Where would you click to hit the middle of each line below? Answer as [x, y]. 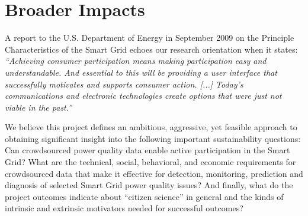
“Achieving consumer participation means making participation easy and [136, 61]
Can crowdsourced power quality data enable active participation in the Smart [147, 150]
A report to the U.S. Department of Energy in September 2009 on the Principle [150, 38]
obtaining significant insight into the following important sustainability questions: [153, 138]
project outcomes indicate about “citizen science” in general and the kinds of [144, 196]
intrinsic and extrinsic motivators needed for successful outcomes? [124, 208]
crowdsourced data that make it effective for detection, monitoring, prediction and [154, 173]
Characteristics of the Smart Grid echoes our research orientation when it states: [151, 49]
